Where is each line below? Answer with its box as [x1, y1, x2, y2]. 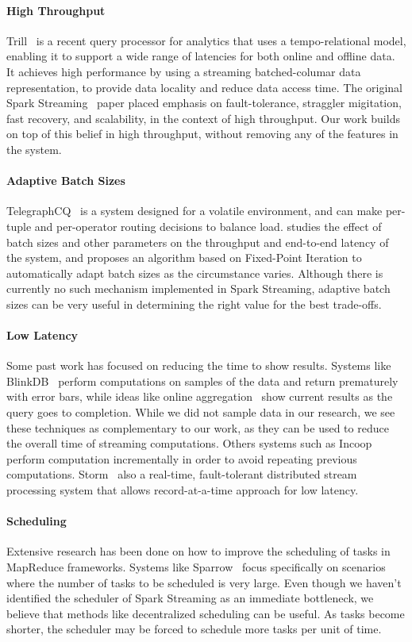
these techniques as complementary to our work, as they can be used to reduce [6, 419, 389, 436]
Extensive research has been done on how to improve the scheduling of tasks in [6, 543, 391, 559]
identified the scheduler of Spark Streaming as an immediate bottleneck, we [6, 590, 374, 606]
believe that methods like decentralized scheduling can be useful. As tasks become [6, 605, 405, 621]
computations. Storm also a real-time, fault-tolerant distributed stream [6, 466, 357, 482]
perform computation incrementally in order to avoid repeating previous [6, 450, 357, 467]
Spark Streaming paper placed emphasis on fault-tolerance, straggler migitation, [6, 94, 402, 111]
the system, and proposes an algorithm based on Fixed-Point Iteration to [6, 249, 362, 266]
